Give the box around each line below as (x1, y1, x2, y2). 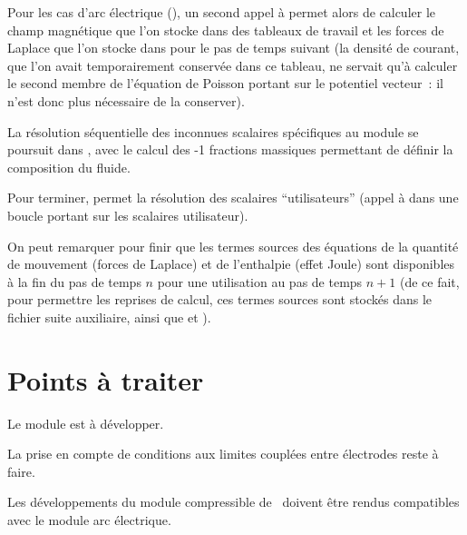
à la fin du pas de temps (7, 272, 141, 291)
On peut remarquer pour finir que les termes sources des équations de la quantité (7, 236, 459, 255)
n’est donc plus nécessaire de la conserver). (7, 91, 245, 110)
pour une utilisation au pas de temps (157, 272, 363, 291)
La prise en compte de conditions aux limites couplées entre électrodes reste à (7, 444, 439, 463)
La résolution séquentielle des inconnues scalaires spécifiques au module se (7, 122, 419, 141)
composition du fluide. (7, 157, 131, 176)
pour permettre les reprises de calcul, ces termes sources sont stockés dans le (7, 290, 433, 309)
